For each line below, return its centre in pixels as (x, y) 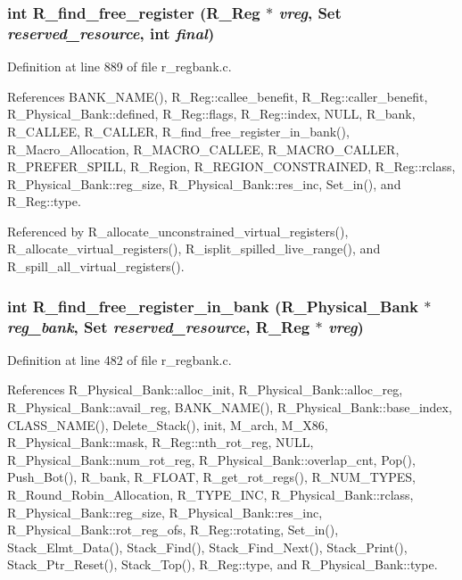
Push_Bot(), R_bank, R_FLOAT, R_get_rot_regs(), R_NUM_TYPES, (211, 477)
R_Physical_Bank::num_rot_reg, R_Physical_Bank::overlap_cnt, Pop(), (211, 459)
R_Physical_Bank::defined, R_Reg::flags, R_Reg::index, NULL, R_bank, (211, 114)
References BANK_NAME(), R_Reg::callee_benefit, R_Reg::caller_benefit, (218, 96)
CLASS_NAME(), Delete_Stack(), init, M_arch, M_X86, (168, 424)
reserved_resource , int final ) (111, 33)
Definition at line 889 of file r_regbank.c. (120, 66)
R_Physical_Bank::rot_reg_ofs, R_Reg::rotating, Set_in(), (173, 530)
